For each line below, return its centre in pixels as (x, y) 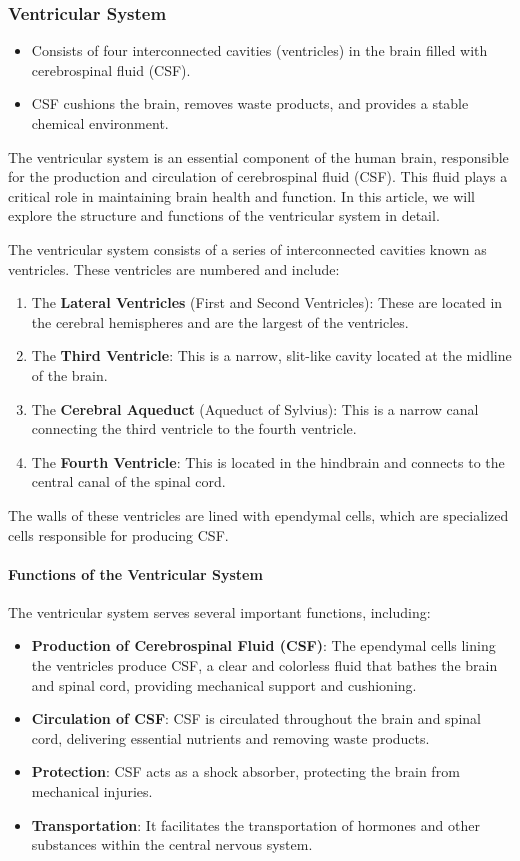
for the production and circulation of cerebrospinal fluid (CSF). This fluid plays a (258, 176)
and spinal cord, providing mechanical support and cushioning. (224, 684)
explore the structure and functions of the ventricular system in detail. (224, 215)
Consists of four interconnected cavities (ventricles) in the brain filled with (259, 50)
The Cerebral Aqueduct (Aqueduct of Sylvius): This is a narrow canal (255, 408)
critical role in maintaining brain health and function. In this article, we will (241, 195)
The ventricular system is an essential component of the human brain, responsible (258, 156)
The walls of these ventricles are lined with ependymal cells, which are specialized (258, 514)
